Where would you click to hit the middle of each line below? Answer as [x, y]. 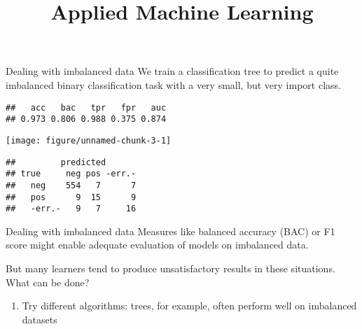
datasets [40, 319]
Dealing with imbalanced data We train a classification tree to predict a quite [172, 71]
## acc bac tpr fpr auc [86, 107]
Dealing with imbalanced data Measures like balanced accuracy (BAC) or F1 [170, 231]
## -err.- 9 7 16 [71, 209]
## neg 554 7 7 [71, 185]
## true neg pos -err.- [71, 174]
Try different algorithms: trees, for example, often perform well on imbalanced [189, 306]
